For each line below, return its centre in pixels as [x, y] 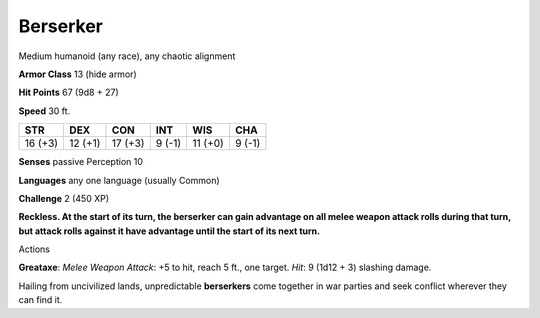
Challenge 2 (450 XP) [64, 198]
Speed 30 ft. [44, 111]
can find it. [40, 300]
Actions [34, 249]
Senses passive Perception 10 [81, 162]
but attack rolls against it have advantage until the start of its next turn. [169, 231]
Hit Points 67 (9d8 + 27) [68, 92]
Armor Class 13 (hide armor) [77, 74]
